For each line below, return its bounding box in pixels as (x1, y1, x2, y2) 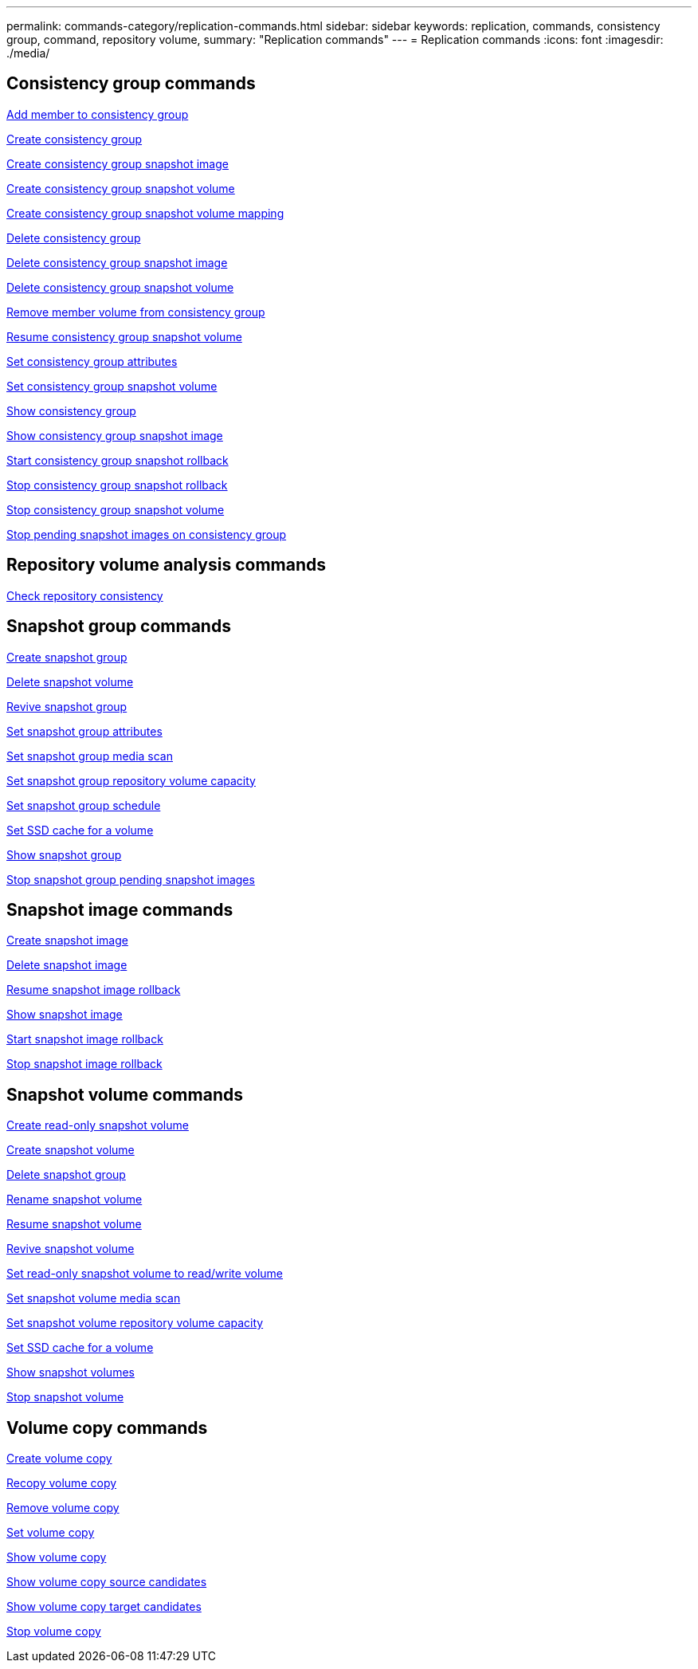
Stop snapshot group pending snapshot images (6, 872, 255, 886)
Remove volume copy (6, 1501, 120, 1515)
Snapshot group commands (6, 616, 231, 637)
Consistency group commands (6, 73, 256, 94)
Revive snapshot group (6, 699, 127, 713)
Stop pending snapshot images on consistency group (6, 527, 287, 541)
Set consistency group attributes (6, 354, 178, 368)
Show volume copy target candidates (6, 1600, 202, 1614)
